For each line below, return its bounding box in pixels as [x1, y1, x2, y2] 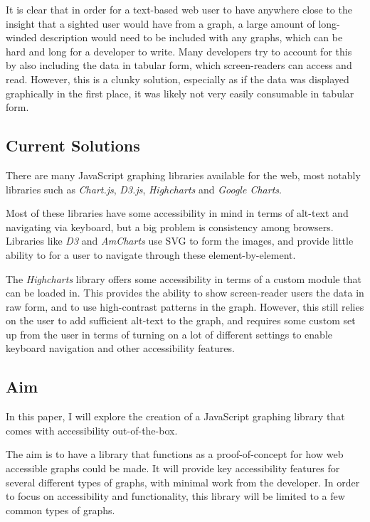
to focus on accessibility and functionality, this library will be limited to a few [6, 489, 345, 504]
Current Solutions [6, 134, 140, 156]
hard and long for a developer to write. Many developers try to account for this [6, 43, 352, 58]
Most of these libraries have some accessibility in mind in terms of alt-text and [6, 206, 349, 220]
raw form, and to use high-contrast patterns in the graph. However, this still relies [6, 299, 364, 314]
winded [6, 30, 37, 45]
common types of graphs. [6, 502, 115, 517]
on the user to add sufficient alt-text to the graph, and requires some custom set [6, 313, 356, 328]
